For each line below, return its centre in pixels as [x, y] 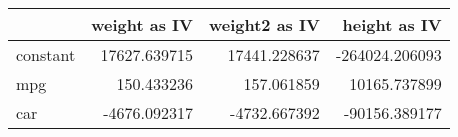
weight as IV [142, 24]
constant [46, 54]
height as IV [392, 24]
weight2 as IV [264, 24]
